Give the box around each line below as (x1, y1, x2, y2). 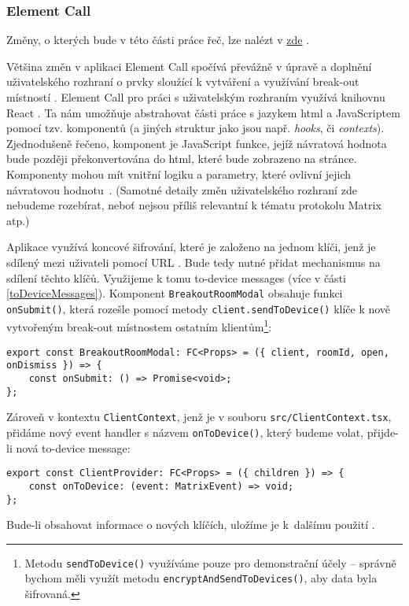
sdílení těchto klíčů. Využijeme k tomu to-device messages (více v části (6, 269, 346, 286)
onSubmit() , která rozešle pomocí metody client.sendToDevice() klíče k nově (6, 300, 391, 316)
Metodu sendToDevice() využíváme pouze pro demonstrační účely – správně (24, 554, 396, 571)
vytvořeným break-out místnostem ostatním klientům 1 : (6, 316, 272, 335)
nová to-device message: (16, 439, 131, 456)
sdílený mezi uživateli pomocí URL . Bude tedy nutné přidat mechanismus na (6, 253, 381, 270)
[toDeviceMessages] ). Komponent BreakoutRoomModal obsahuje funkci (6, 285, 343, 301)
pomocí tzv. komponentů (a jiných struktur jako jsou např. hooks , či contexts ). (6, 120, 385, 136)
